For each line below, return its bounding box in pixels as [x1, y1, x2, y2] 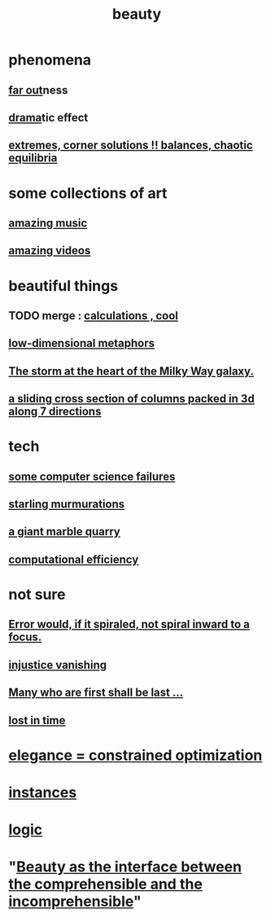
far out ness [8, 83, 68, 97]
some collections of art [8, 184, 168, 202]
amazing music [8, 216, 88, 230]
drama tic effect [8, 111, 89, 125]
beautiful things [8, 276, 119, 295]
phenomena [8, 51, 92, 69]
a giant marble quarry [8, 525, 120, 538]
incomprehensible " [8, 893, 142, 911]
